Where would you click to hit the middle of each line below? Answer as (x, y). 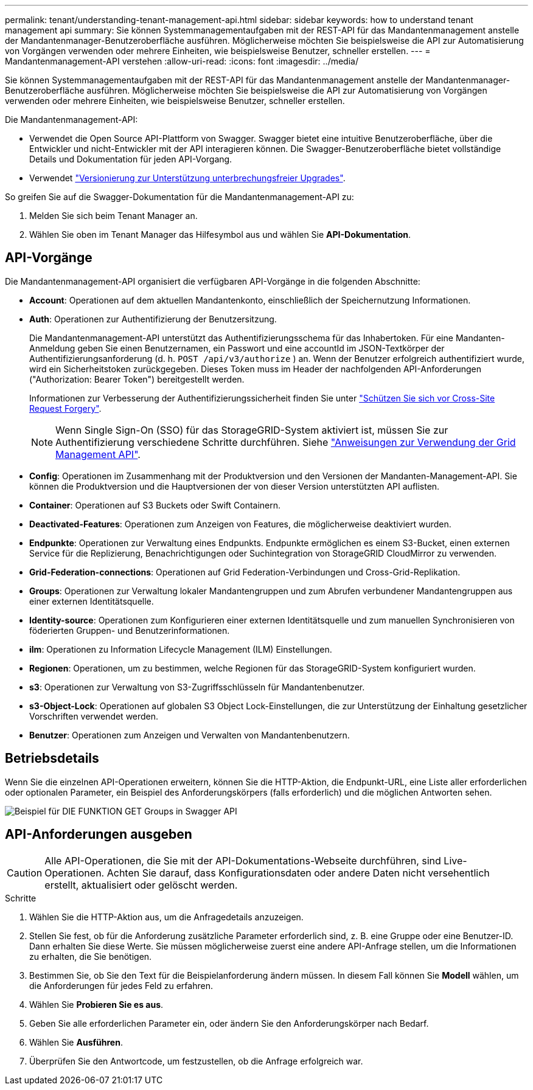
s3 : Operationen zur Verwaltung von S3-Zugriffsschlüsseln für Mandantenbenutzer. (197, 687)
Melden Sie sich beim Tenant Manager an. (113, 216)
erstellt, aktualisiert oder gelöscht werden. (141, 885)
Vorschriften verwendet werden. (94, 716)
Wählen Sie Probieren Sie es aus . (96, 1004)
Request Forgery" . (65, 408)
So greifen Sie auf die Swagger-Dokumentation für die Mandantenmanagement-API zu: (179, 197)
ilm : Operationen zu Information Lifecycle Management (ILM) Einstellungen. (181, 649)
